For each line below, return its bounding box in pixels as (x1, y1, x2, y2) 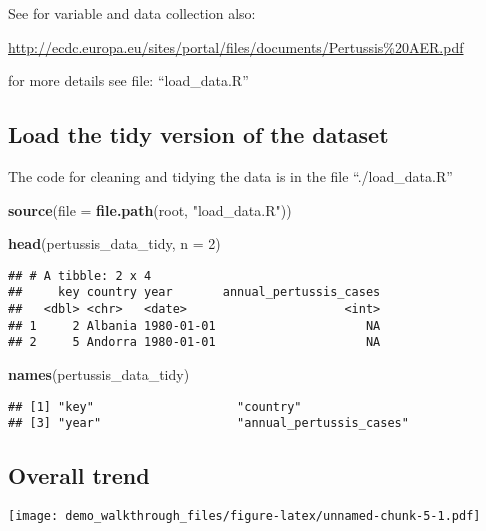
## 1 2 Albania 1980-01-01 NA (8, 318, 381, 333)
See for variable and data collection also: (8, 3, 256, 23)
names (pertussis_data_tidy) (8, 364, 190, 385)
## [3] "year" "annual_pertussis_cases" (8, 416, 409, 431)
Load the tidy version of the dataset (8, 119, 389, 150)
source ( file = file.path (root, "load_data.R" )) (8, 199, 292, 220)
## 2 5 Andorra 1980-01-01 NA (8, 335, 381, 350)
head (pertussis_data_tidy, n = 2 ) (8, 233, 221, 254)
